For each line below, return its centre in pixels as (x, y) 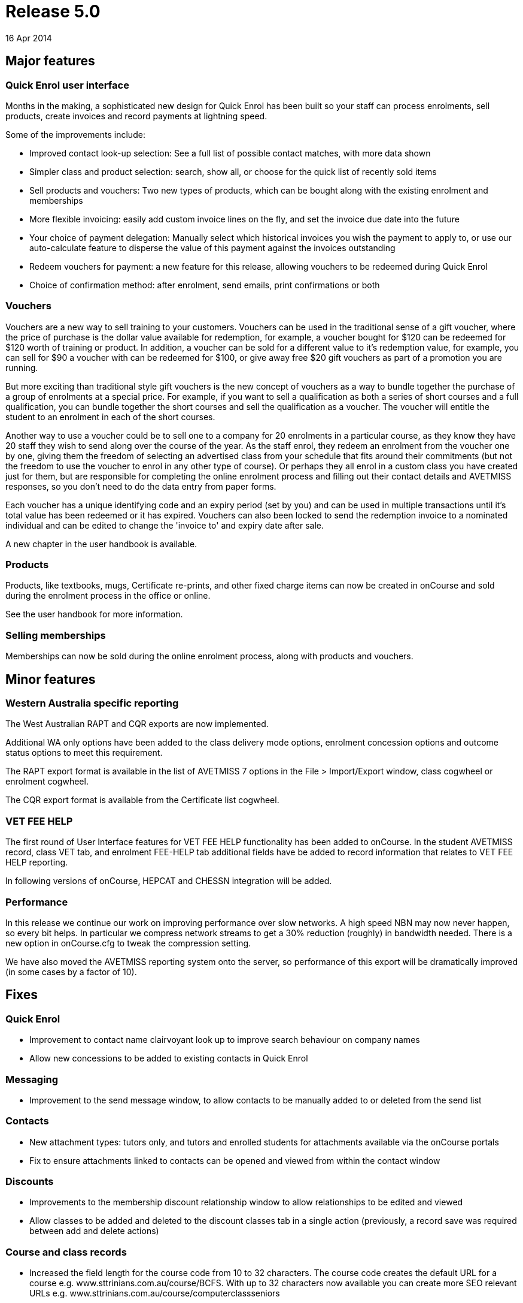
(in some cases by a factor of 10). (71, 972)
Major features (50, 61)
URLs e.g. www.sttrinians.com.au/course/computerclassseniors (155, 1293)
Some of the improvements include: (75, 134)
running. (22, 367)
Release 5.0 (53, 11)
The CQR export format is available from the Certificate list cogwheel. (142, 800)
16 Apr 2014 (29, 38)
